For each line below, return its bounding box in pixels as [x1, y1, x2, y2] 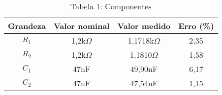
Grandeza [8, 20, 46, 31]
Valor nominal [54, 20, 110, 31]
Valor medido [117, 20, 171, 31]
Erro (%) [178, 20, 214, 31]
